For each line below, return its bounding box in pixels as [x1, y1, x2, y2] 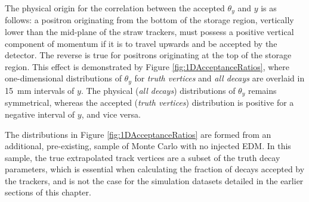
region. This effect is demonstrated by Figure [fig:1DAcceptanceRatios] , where [5, 60, 290, 72]
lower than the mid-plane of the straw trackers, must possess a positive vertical [5, 26, 294, 38]
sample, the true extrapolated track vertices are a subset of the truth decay [5, 151, 280, 163]
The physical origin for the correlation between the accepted [5, 2, 225, 14]
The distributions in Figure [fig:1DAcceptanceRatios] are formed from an [5, 128, 271, 140]
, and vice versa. [81, 108, 141, 120]
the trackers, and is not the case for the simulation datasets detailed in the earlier [5, 174, 304, 187]
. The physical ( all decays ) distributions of [81, 84, 236, 96]
